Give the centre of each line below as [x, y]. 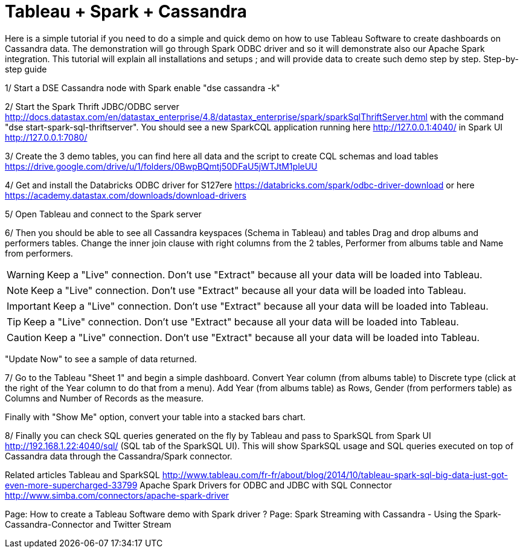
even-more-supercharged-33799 [71, 485]
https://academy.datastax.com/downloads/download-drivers [126, 195]
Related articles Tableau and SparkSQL [82, 475]
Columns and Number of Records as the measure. [104, 398]
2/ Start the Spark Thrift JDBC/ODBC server [92, 106]
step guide [26, 69]
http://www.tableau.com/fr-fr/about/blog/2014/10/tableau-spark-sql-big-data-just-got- [335, 475]
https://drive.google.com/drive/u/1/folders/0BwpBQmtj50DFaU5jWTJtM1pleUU [161, 166]
